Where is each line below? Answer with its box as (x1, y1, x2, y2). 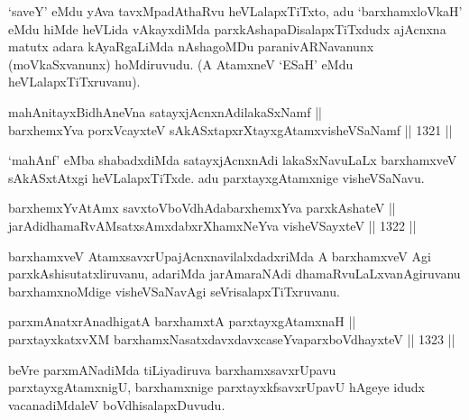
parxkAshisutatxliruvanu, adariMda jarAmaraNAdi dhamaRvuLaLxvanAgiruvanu (8, 264, 461, 283)
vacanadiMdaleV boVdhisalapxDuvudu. (8, 395, 225, 414)
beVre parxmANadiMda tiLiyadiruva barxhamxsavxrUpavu (8, 360, 336, 379)
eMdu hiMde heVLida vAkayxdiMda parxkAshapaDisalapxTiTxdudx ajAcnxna (8, 19, 446, 38)
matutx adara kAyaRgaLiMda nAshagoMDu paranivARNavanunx (8, 37, 374, 56)
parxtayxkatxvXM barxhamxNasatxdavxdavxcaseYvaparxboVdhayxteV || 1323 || (8, 329, 455, 348)
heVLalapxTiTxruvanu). (8, 72, 141, 91)
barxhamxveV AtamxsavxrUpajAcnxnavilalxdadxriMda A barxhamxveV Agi (8, 246, 431, 265)
